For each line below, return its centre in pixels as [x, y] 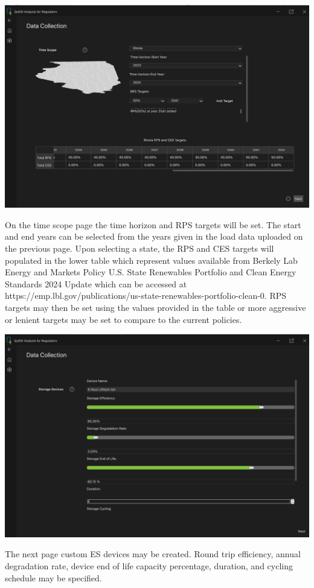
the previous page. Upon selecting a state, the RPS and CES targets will [139, 248]
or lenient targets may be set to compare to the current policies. [123, 319]
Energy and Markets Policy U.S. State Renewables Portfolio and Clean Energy [151, 272]
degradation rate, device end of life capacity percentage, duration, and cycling [149, 565]
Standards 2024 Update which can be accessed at [96, 283]
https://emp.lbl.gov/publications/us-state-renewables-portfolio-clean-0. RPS [146, 296]
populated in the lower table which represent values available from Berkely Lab [151, 260]
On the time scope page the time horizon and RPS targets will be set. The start [153, 224]
